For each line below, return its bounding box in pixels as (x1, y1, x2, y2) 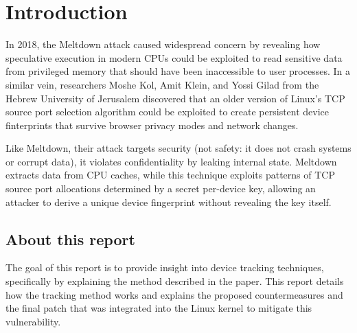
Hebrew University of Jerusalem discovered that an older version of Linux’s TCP (5, 91, 345, 105)
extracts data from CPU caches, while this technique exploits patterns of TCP (5, 168, 335, 182)
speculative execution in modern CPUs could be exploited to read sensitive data (5, 50, 343, 65)
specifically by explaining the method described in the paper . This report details (5, 274, 344, 288)
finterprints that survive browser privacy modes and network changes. (5, 117, 299, 132)
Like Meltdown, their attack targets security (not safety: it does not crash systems (5, 141, 352, 155)
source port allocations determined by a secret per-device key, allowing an (5, 181, 316, 196)
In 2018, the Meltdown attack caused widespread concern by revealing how (5, 37, 321, 51)
